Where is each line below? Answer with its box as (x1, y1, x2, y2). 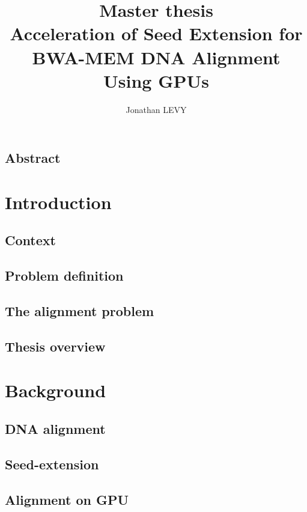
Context (5, 231, 56, 249)
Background (5, 378, 106, 403)
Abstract (5, 148, 61, 167)
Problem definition (5, 266, 124, 285)
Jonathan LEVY (126, 103, 187, 115)
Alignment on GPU (5, 490, 129, 508)
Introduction (5, 189, 112, 214)
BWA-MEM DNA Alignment (32, 44, 281, 69)
